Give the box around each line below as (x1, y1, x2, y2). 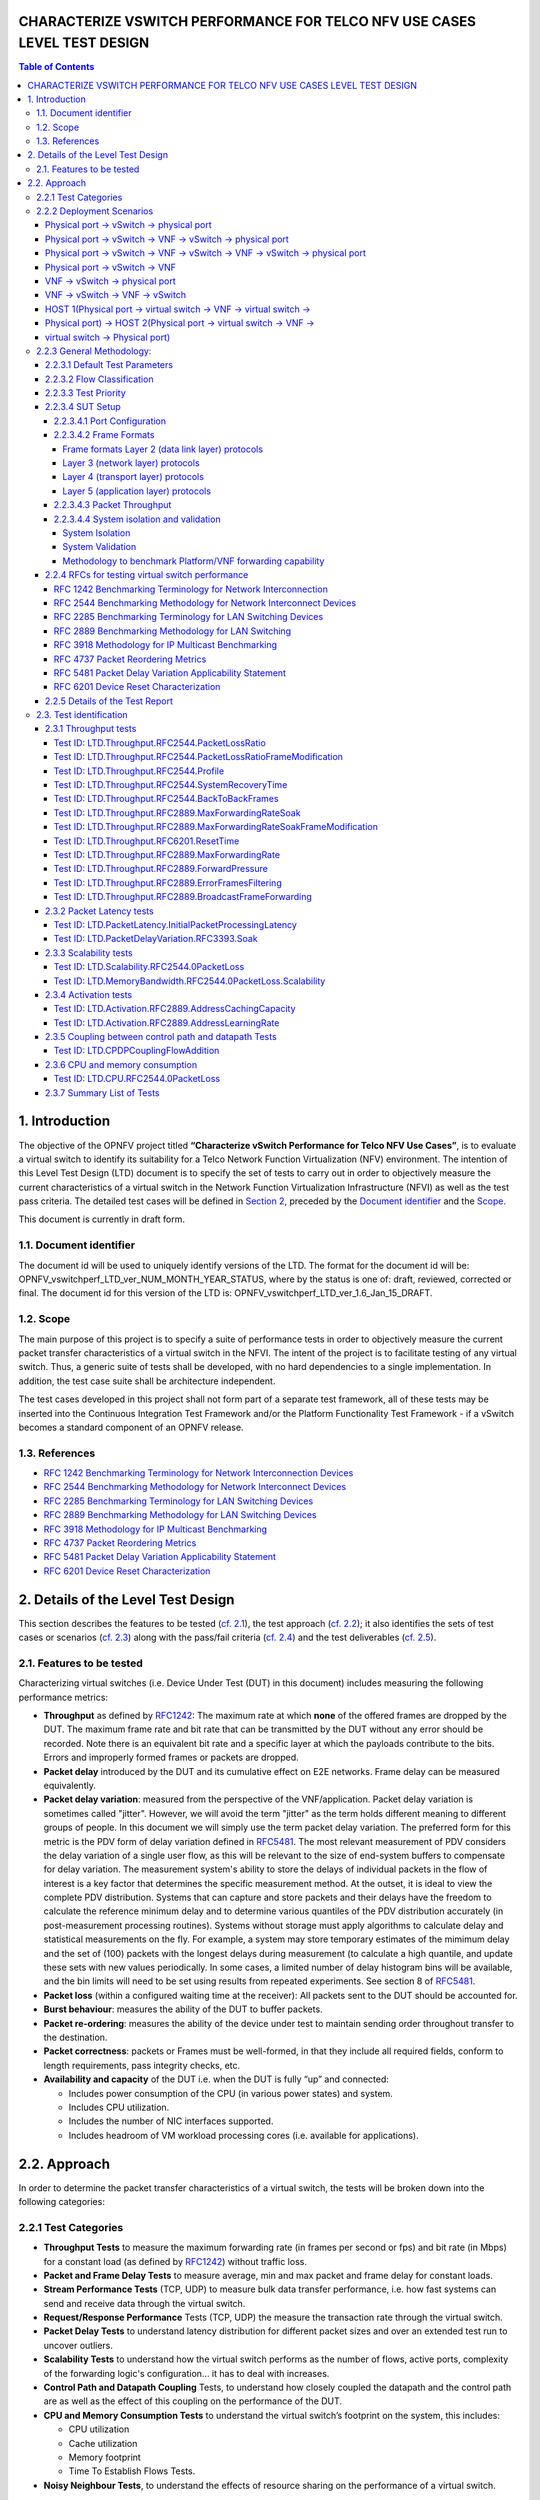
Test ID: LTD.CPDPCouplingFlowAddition (53, 1045, 220, 1057)
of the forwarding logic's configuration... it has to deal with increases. (43, 2367, 330, 2379)
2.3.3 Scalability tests (45, 946, 134, 959)
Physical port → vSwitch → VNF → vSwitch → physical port (45, 233, 289, 245)
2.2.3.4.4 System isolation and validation (53, 513, 221, 525)
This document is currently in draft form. (18, 1213, 185, 1225)
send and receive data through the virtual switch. (43, 2297, 246, 2309)
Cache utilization (68, 2437, 138, 2449)
